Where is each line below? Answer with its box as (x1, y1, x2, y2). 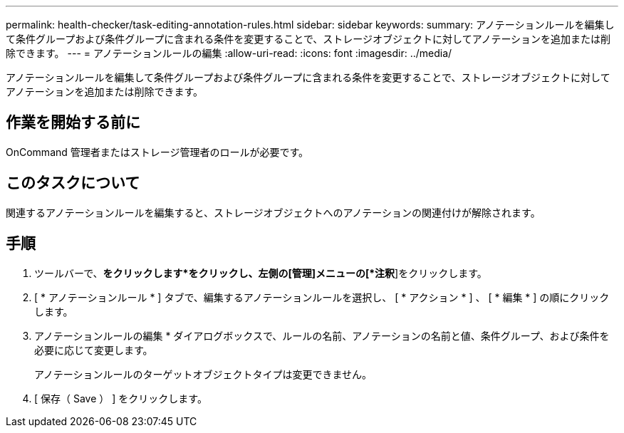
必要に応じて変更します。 (34, 343, 153, 356)
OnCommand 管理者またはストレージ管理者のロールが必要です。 (6, 145, 309, 158)
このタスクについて (6, 174, 140, 192)
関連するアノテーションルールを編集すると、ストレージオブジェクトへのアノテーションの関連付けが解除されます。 (6, 206, 541, 219)
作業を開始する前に (6, 113, 140, 132)
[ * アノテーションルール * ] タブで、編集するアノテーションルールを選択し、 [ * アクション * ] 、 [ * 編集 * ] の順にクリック (34, 291, 610, 303)
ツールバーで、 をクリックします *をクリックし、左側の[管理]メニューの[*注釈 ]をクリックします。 (34, 266, 487, 279)
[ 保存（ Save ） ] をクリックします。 (34, 392, 207, 405)
